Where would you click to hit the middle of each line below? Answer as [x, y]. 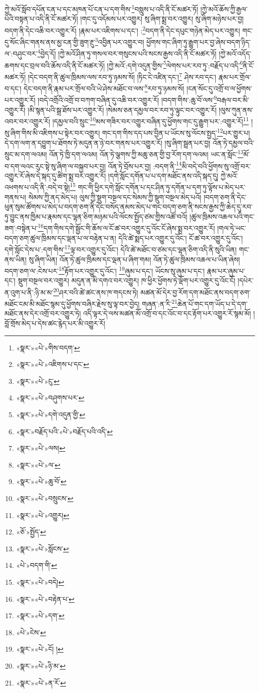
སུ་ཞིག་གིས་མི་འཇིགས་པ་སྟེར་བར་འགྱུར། [52, 133]
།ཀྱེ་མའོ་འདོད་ [235, 53]
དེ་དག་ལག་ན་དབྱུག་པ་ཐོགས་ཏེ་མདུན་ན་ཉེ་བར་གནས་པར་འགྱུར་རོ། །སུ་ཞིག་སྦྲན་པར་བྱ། [108, 142]
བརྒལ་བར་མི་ [233, 100]
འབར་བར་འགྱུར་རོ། [27, 121]
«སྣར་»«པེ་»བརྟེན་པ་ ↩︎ [45, 599]
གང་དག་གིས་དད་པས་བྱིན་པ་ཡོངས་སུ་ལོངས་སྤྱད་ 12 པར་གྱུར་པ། [176, 132]
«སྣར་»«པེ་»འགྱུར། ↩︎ [43, 515]
